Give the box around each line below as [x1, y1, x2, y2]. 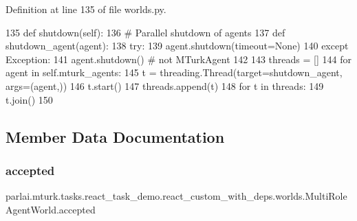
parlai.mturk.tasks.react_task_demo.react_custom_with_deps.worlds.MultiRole [6, 189, 347, 203]
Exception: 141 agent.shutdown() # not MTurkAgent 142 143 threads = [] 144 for [6, 51, 351, 66]
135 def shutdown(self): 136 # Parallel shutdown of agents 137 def [6, 25, 285, 39]
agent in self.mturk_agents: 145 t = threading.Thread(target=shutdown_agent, [6, 65, 343, 80]
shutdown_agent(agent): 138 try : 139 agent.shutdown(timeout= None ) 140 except [6, 38, 349, 53]
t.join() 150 [6, 92, 53, 106]
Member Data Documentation [6, 126, 225, 147]
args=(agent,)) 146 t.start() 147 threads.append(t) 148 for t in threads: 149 [6, 78, 324, 93]
